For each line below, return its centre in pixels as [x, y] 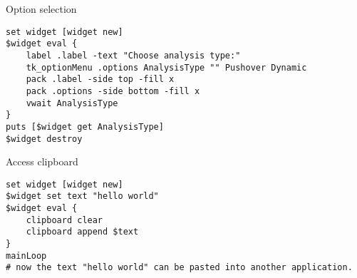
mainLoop [26, 256]
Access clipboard [42, 161]
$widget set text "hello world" [82, 196]
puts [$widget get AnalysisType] [85, 127]
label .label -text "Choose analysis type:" [133, 55]
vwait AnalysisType [72, 103]
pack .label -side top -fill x [100, 79]
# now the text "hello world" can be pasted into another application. [179, 268]
